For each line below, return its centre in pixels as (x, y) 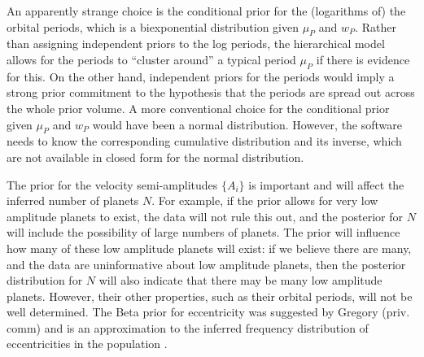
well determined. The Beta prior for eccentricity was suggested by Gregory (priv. (208, 312)
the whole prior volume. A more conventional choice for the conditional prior (198, 108)
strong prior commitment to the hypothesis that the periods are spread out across (211, 92)
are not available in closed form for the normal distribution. (155, 157)
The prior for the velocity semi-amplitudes (112, 184)
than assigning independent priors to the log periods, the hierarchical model (196, 44)
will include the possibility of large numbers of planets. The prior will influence (203, 232)
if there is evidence (363, 59)
